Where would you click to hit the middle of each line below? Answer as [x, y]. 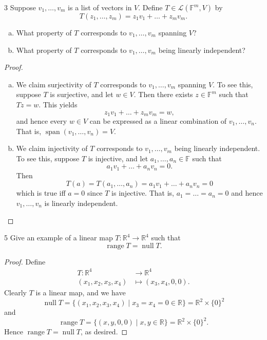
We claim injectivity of [52, 148]
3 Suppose [20, 7]
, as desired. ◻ [104, 332]
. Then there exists [163, 94]
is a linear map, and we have [81, 292]
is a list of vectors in [100, 7]
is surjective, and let [82, 94]
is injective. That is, [143, 193]
